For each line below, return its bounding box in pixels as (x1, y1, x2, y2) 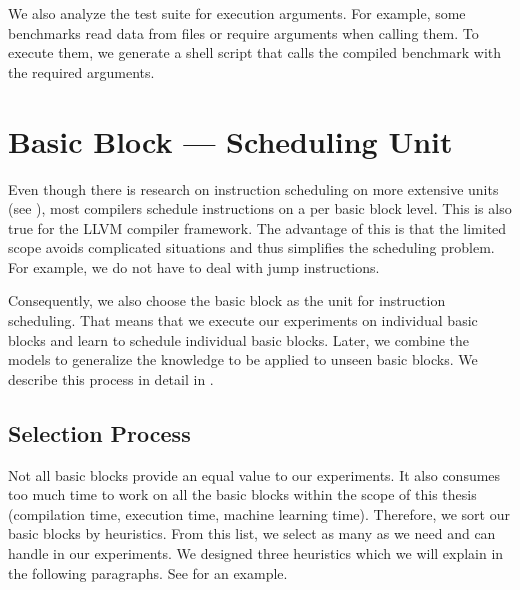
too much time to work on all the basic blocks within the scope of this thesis (8, 484, 477, 505)
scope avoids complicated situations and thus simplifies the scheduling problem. (8, 237, 495, 258)
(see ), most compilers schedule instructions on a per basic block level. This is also (8, 198, 512, 219)
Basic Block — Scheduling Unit (8, 120, 453, 161)
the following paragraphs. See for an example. (8, 562, 288, 583)
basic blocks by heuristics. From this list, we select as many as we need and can (8, 523, 496, 544)
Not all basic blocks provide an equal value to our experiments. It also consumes (8, 464, 501, 485)
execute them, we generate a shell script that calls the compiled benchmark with (8, 42, 502, 63)
